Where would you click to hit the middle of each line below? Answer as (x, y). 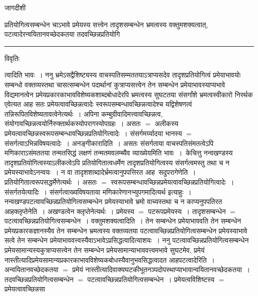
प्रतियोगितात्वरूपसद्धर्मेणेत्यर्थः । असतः (51, 182)
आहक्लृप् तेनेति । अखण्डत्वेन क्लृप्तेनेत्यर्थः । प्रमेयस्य (69, 211)
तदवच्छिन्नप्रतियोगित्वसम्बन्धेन (39, 279)
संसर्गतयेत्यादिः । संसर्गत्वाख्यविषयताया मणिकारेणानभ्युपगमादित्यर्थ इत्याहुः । (98, 191)
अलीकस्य (167, 123)
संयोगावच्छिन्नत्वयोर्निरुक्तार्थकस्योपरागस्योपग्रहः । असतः (73, 123)
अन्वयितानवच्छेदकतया (31, 269)
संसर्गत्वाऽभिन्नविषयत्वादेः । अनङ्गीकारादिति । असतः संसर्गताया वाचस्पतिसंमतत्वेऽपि (109, 143)
